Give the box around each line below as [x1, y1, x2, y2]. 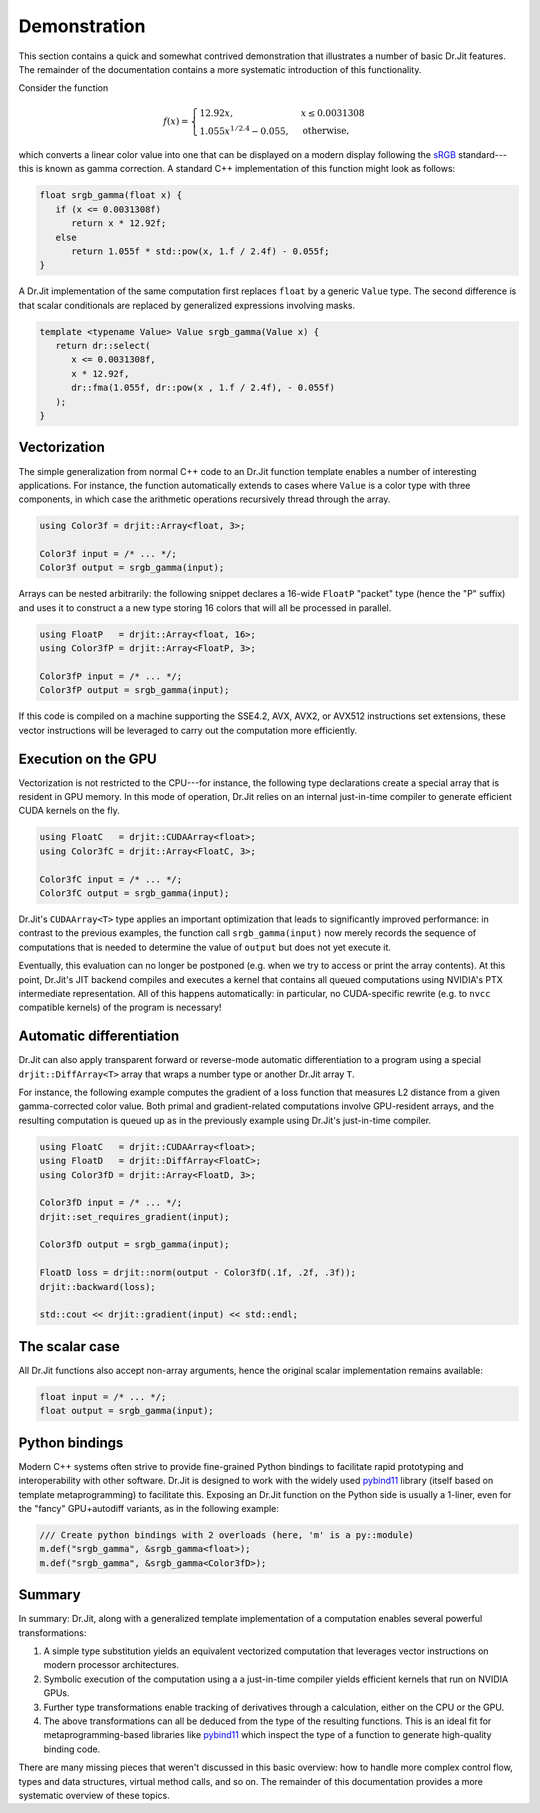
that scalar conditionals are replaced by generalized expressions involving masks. [18, 299, 356, 311]
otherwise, [302, 125, 350, 137]
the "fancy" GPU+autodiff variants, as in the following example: [18, 1502, 280, 1514]
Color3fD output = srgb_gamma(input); [39, 1239, 230, 1250]
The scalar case [18, 1338, 120, 1355]
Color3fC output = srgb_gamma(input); [39, 887, 230, 899]
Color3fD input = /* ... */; [39, 1197, 183, 1209]
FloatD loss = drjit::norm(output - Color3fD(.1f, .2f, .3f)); [39, 1267, 357, 1279]
